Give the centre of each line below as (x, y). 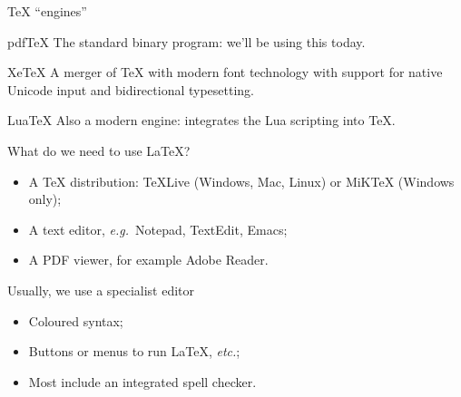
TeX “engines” (47, 11)
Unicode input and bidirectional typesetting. (131, 89)
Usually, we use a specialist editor (101, 290)
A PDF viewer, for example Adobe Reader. (148, 260)
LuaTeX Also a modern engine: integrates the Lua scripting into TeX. (201, 120)
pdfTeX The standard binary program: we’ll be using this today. (186, 41)
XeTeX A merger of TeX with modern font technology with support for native (225, 72)
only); (45, 199)
